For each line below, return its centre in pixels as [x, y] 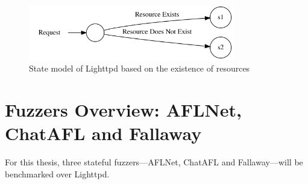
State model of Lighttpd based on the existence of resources [140, 68]
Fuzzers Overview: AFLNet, [123, 110]
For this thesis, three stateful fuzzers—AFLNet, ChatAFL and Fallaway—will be [154, 162]
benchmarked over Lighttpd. [57, 173]
